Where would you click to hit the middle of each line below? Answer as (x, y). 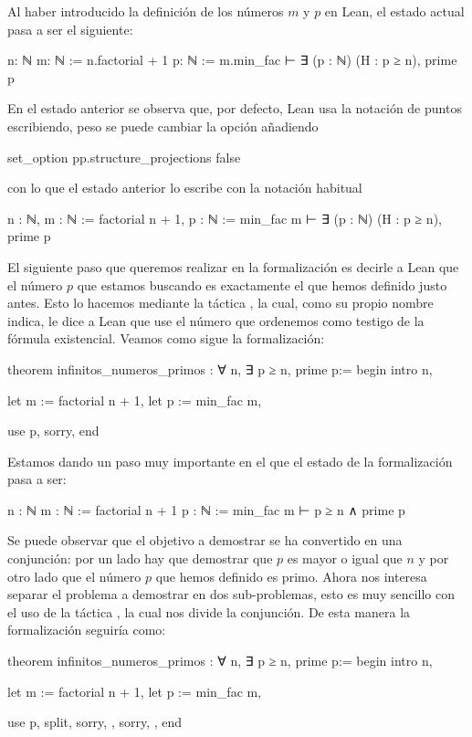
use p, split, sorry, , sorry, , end (95, 722)
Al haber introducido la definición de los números (146, 11)
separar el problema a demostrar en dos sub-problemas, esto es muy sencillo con (231, 594)
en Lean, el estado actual (394, 11)
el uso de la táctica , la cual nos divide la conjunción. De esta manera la (209, 611)
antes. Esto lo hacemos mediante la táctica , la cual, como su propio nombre (220, 303)
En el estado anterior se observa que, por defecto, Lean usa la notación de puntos (235, 108)
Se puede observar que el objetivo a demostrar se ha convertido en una (205, 540)
